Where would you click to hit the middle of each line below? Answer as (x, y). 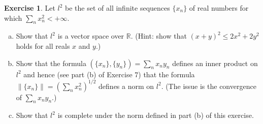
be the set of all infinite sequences (118, 8)
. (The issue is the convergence (209, 86)
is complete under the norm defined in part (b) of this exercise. (156, 115)
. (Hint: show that (159, 36)
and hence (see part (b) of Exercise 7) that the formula (109, 74)
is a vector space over (91, 36)
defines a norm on (126, 86)
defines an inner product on (215, 63)
